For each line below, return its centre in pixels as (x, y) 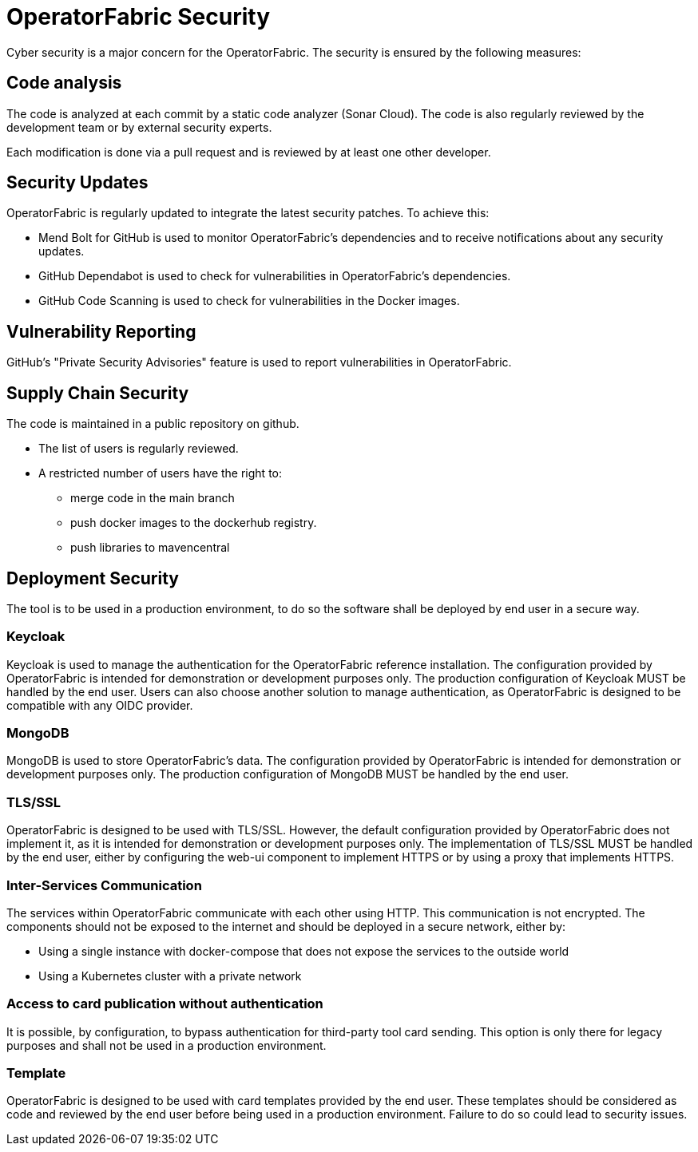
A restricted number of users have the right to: (161, 473)
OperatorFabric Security (139, 17)
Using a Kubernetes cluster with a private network (170, 976)
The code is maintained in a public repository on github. (153, 424)
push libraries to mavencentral (150, 548)
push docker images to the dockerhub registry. (194, 523)
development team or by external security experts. (139, 127)
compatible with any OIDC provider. (100, 705)
